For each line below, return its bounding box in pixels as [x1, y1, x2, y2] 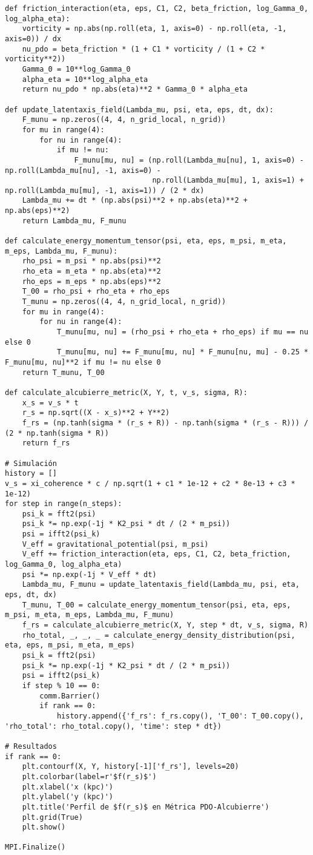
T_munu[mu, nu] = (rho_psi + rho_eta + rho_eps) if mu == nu [56, 328, 309, 336]
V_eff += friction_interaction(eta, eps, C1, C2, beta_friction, [22, 550, 291, 559]
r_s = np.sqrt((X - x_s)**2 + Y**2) [22, 408, 170, 417]
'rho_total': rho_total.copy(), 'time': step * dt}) [5, 722, 222, 731]
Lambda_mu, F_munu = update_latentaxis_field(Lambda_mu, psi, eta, [22, 580, 300, 589]
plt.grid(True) [22, 813, 83, 822]
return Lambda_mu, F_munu [22, 216, 127, 225]
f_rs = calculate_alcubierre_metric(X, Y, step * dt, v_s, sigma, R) [22, 621, 309, 630]
